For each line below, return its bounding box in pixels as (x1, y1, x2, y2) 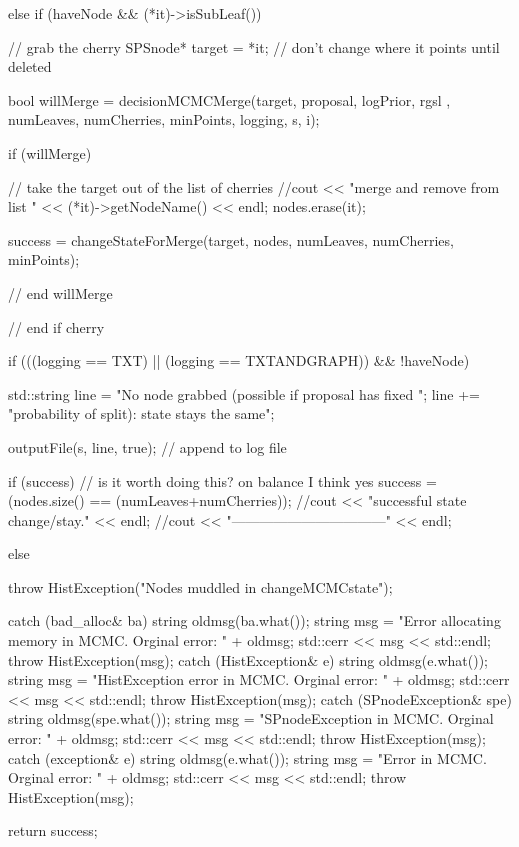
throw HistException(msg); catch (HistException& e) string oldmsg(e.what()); (8, 649, 488, 670)
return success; (8, 820, 98, 841)
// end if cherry (8, 316, 105, 337)
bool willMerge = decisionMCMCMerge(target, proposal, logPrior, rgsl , (8, 89, 451, 110)
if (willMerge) (8, 142, 92, 163)
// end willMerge (8, 282, 113, 303)
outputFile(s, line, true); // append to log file (8, 436, 287, 457)
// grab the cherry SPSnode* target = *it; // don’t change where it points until (8, 36, 500, 57)
